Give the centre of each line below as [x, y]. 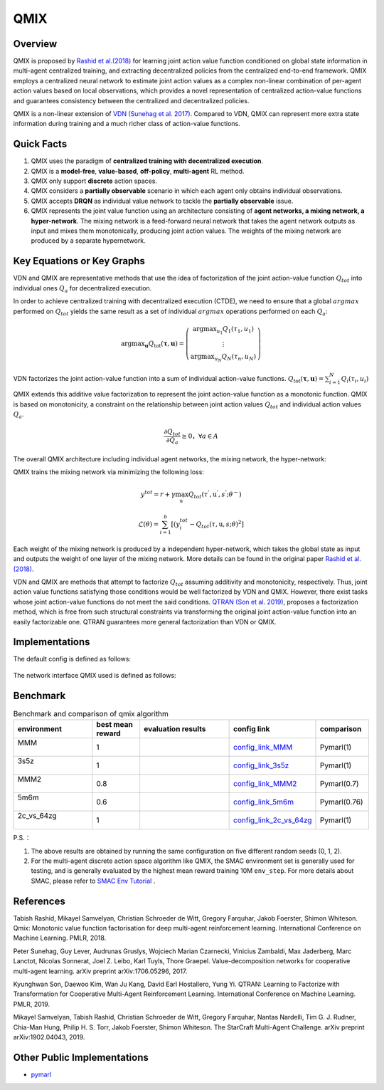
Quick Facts [40, 144]
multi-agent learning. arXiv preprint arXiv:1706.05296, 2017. [100, 971]
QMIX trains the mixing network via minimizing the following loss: [108, 472]
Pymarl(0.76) [342, 802]
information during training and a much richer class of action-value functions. [127, 124]
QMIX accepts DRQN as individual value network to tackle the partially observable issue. [162, 201]
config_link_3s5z [261, 765]
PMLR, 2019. [31, 1004]
